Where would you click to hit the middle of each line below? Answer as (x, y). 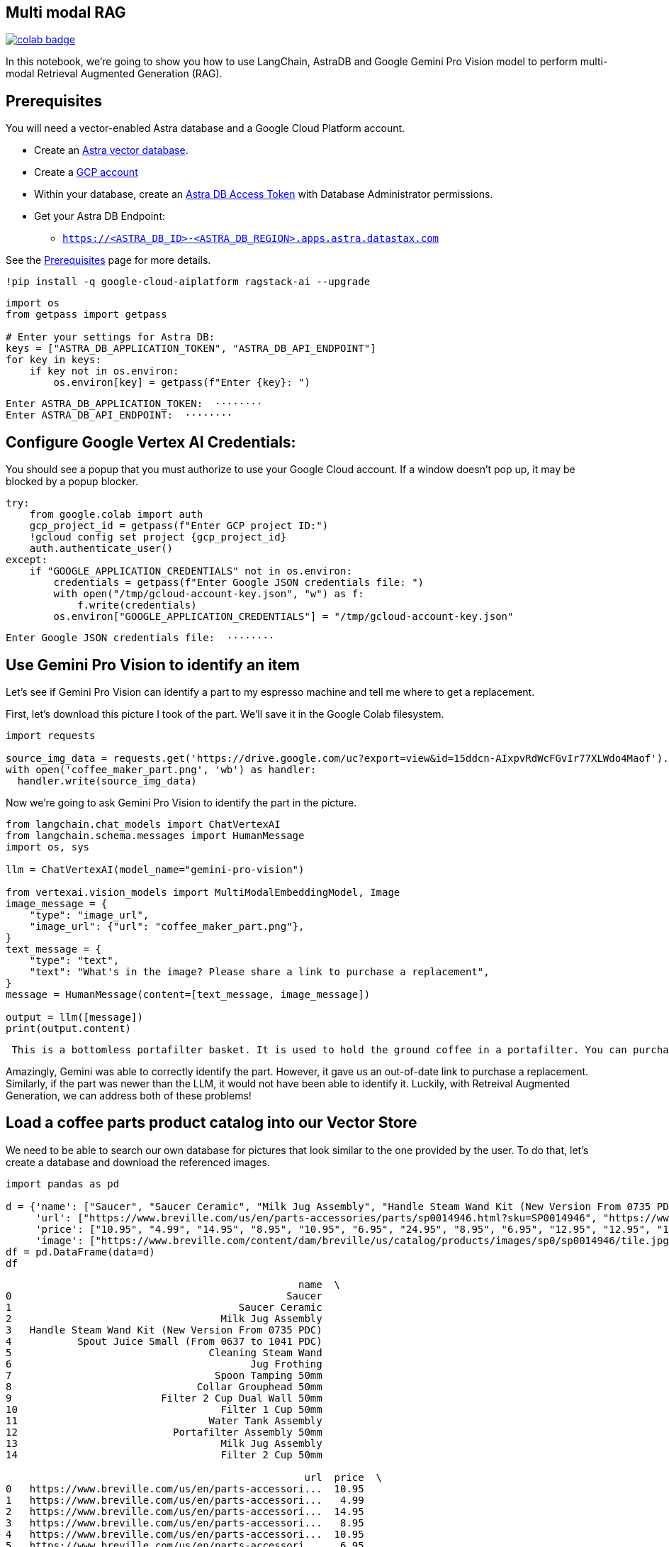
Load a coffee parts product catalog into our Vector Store (212, 1123)
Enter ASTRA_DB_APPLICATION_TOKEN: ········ (134, 404)
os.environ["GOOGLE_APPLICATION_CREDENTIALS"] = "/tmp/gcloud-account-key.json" (283, 617)
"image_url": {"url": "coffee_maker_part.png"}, (167, 926)
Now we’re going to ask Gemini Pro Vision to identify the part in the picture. (181, 802)
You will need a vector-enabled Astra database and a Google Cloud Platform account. (206, 128)
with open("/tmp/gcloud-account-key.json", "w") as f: (209, 594)
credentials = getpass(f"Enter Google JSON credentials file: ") (239, 583)
